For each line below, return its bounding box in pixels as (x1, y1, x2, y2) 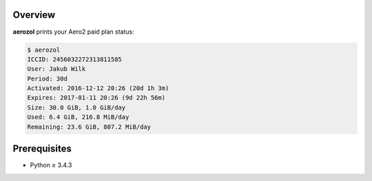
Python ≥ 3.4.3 (30, 161, 72, 169)
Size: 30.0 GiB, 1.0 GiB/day (27, 103, 126, 111)
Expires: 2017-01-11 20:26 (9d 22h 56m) (27, 94, 165, 102)
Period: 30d (27, 74, 68, 83)
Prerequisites (12, 143, 72, 155)
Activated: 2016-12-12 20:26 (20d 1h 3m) (27, 85, 169, 92)
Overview (12, 9, 56, 21)
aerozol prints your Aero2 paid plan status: (12, 28, 134, 36)
